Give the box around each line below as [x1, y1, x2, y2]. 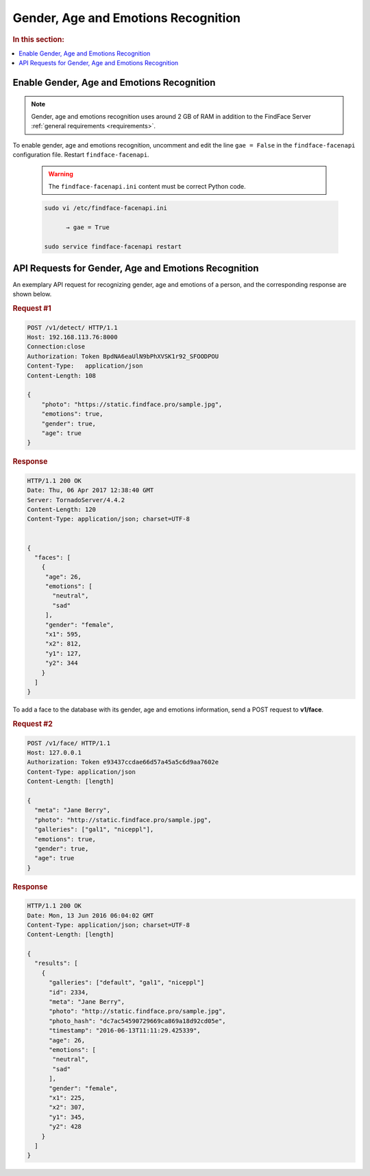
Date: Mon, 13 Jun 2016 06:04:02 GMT [27, 911, 154, 919]
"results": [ [34, 959, 78, 967]
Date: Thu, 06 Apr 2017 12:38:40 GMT [27, 486, 154, 494]
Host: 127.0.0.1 [27, 749, 82, 756]
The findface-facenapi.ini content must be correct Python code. [48, 182, 246, 190]
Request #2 [12, 719, 53, 729]
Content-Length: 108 [27, 371, 96, 379]
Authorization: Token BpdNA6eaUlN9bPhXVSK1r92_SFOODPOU [27, 352, 219, 360]
